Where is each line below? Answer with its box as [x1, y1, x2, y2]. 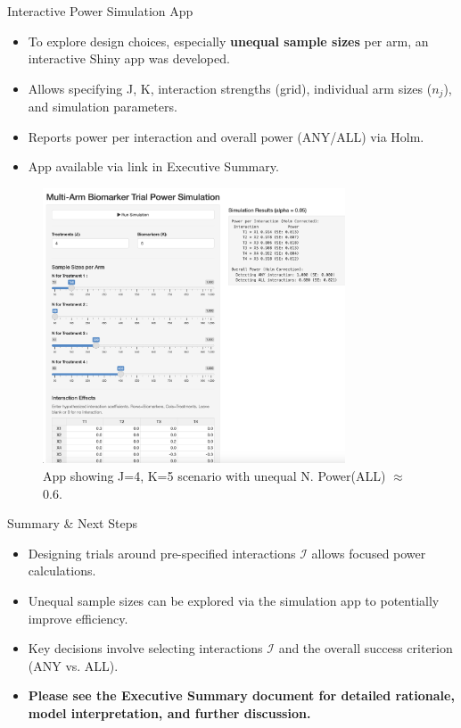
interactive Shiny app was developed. [28, 49, 230, 68]
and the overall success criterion [278, 639, 453, 658]
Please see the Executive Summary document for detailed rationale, [28, 686, 455, 705]
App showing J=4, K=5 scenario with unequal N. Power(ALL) [43, 466, 386, 484]
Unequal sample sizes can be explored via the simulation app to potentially [28, 591, 440, 609]
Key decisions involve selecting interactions [28, 639, 263, 658]
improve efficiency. [28, 608, 128, 627]
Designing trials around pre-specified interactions [28, 543, 296, 562]
